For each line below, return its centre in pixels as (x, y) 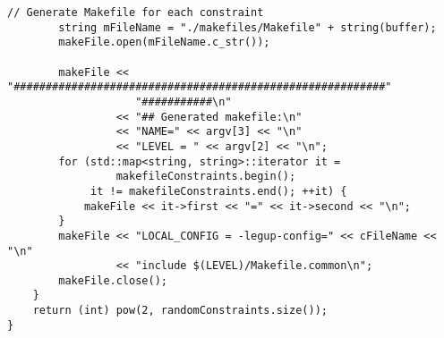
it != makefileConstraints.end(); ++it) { (219, 191)
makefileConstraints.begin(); (206, 177)
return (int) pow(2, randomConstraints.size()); (180, 311)
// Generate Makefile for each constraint (136, 13)
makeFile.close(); (113, 280)
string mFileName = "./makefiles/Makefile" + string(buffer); (248, 27)
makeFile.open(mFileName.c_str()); (164, 42)
